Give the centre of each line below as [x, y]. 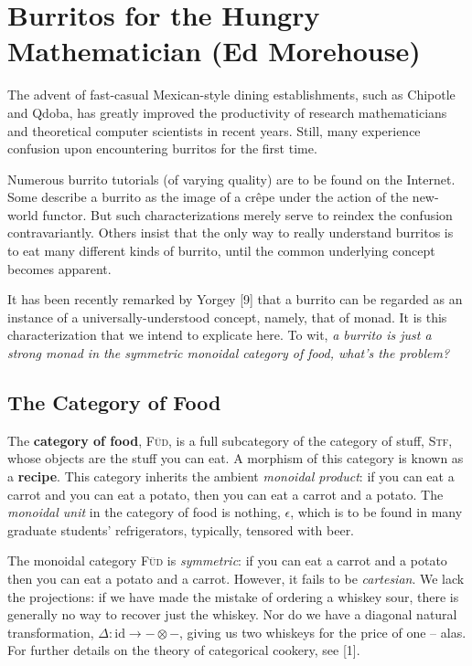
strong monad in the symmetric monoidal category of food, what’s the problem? [229, 353]
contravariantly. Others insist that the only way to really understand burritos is [231, 233]
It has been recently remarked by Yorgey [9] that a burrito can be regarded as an [235, 299]
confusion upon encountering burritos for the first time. [162, 148]
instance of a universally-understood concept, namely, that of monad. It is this [227, 317]
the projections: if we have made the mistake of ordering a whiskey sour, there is [233, 596]
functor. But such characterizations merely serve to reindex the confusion [247, 214]
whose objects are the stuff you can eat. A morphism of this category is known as [236, 458]
